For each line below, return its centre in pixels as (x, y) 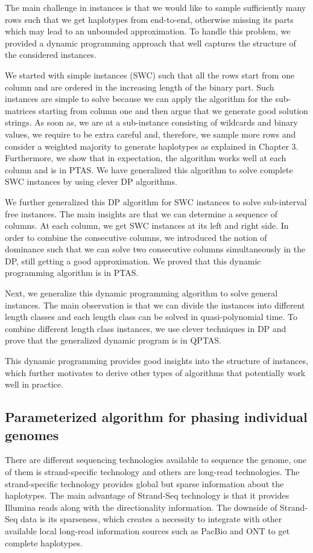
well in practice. (34, 384)
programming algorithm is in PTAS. (72, 273)
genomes (32, 434)
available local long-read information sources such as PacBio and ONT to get (147, 530)
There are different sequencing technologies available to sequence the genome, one (156, 460)
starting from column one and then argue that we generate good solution (173, 110)
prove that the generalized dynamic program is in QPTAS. (113, 340)
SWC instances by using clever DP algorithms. (91, 181)
